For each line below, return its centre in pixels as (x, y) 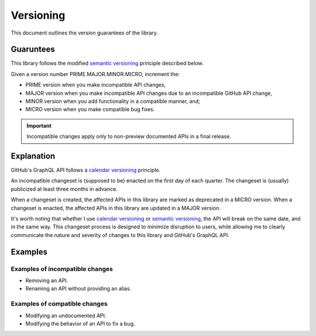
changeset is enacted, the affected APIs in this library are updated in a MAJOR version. (116, 208)
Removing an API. (47, 280)
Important (39, 125)
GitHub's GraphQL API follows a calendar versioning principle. (86, 170)
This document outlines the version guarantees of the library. (84, 33)
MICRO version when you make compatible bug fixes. (90, 109)
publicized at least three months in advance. (64, 189)
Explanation (33, 156)
